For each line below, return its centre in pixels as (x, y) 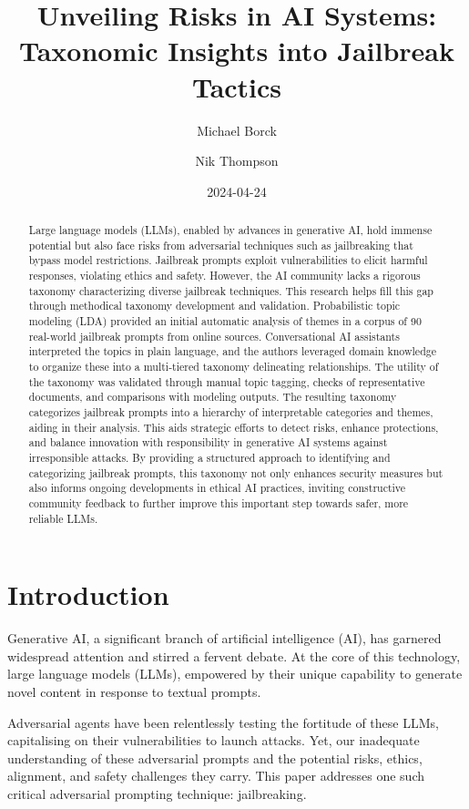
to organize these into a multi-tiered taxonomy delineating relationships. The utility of (234, 366)
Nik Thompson (237, 161)
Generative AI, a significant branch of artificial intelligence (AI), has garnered (224, 638)
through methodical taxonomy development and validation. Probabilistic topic (214, 306)
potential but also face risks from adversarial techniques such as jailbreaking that (221, 245)
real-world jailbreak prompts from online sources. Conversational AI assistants (214, 336)
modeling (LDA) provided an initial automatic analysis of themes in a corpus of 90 (225, 321)
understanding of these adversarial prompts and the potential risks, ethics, (215, 758)
